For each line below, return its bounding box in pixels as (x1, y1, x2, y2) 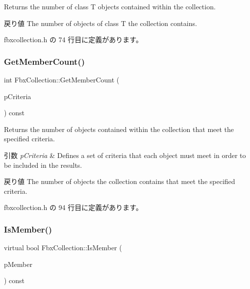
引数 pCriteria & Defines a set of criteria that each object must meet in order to (4, 150, 246, 160)
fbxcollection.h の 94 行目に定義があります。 (4, 202, 143, 212)
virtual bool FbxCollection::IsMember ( (4, 242, 122, 253)
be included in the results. (4, 159, 82, 170)
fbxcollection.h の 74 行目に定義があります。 (4, 34, 143, 45)
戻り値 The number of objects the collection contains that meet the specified (4, 176, 235, 186)
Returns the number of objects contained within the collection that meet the (4, 124, 234, 134)
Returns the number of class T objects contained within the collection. (4, 1, 216, 11)
